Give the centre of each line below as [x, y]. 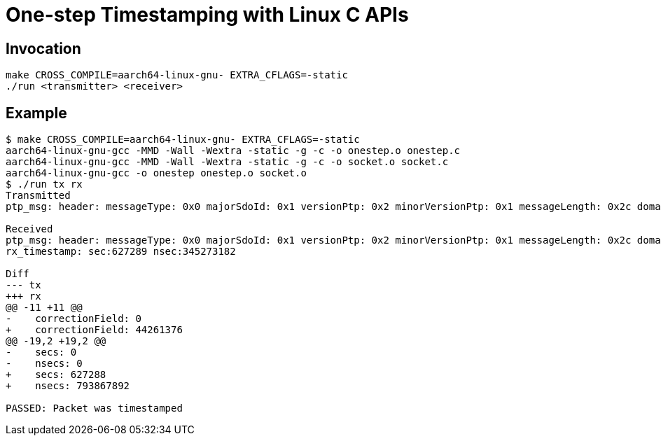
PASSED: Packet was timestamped [94, 408]
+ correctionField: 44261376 [94, 330]
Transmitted [38, 196]
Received [29, 229]
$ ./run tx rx [44, 184]
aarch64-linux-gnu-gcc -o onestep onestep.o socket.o [156, 173]
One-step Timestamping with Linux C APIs [207, 15]
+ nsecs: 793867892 [68, 386]
